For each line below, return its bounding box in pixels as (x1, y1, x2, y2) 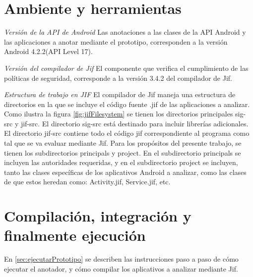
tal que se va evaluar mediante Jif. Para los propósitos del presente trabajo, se (4, 138, 242, 148)
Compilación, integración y (4, 206, 191, 226)
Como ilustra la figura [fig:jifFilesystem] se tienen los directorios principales (4, 109, 233, 119)
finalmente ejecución (4, 225, 146, 245)
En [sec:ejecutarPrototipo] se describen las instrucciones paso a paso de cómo (4, 254, 239, 264)
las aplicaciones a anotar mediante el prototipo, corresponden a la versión (4, 36, 228, 47)
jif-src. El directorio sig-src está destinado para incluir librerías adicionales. (20, 118, 249, 128)
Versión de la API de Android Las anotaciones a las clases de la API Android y (4, 27, 246, 37)
